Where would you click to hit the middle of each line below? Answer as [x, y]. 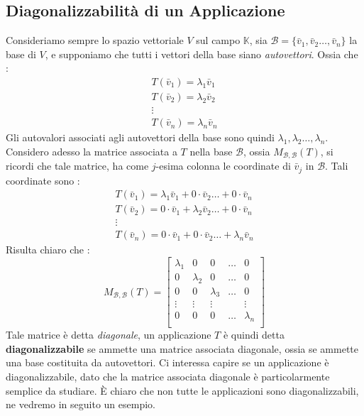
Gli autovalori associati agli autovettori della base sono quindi [140, 137]
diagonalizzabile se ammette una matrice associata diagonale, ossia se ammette [182, 348]
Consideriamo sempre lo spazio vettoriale [95, 40]
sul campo [218, 40]
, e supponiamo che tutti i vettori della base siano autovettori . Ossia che [202, 54]
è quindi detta [254, 335]
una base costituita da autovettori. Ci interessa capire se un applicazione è [167, 362]
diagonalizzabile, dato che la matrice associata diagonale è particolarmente [168, 377]
